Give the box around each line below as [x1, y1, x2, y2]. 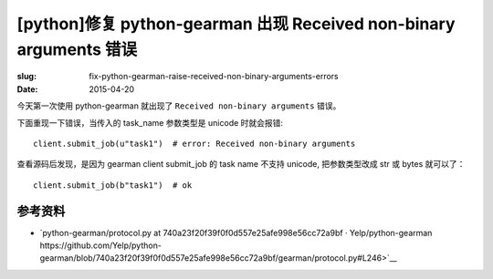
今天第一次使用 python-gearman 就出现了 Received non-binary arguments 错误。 [16, 100, 341, 111]
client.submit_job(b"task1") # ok [33, 180, 193, 191]
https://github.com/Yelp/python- [39, 240, 162, 251]
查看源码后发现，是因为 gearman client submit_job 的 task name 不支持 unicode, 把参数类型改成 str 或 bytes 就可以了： [16, 159, 466, 170]
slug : [16, 71, 37, 82]
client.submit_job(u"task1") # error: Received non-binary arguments [33, 138, 356, 149]
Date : [16, 83, 38, 95]
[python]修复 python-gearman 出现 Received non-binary [16, 14, 456, 34]
